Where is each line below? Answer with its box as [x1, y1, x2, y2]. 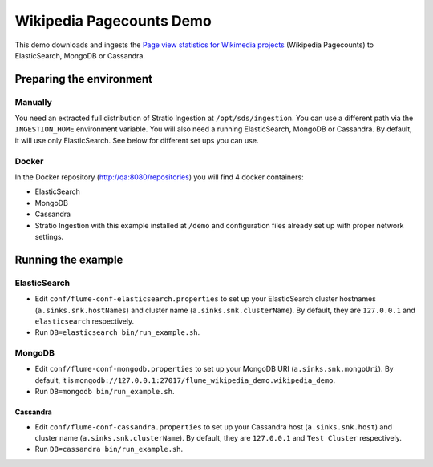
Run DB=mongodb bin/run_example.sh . [34, 387, 175, 397]
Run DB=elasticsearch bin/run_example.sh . [34, 328, 200, 337]
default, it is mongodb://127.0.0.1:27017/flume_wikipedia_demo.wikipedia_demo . [34, 375, 336, 384]
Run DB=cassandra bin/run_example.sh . [34, 445, 184, 454]
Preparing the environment [14, 72, 152, 86]
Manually [14, 96, 52, 107]
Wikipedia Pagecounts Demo [14, 12, 212, 30]
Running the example [14, 252, 123, 266]
